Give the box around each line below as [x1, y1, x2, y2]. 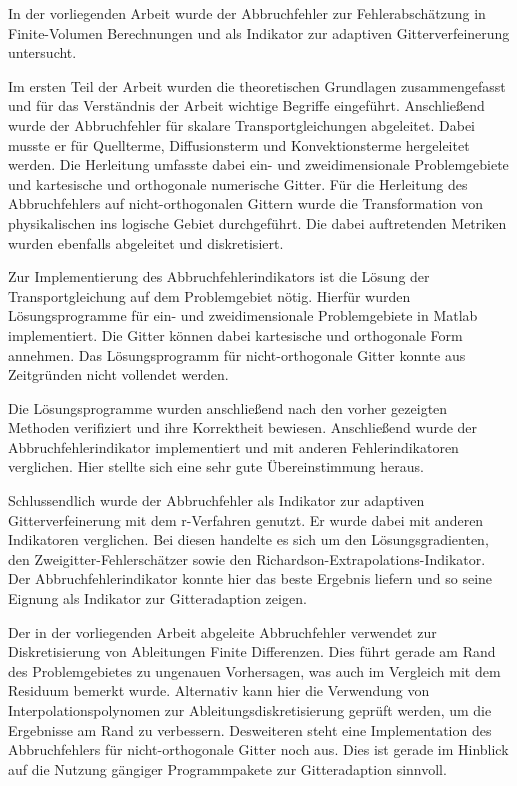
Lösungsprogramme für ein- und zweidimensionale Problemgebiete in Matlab [8, 305, 478, 326]
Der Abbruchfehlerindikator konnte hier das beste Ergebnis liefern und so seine [8, 568, 493, 589]
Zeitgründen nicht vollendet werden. [8, 364, 229, 385]
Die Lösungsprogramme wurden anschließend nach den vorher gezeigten [8, 397, 448, 418]
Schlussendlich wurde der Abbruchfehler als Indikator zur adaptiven [8, 490, 425, 511]
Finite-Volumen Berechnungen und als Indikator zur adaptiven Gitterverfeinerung [8, 22, 510, 43]
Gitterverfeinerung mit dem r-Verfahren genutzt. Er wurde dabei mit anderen [8, 509, 484, 530]
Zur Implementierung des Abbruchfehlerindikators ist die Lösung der [8, 266, 430, 287]
